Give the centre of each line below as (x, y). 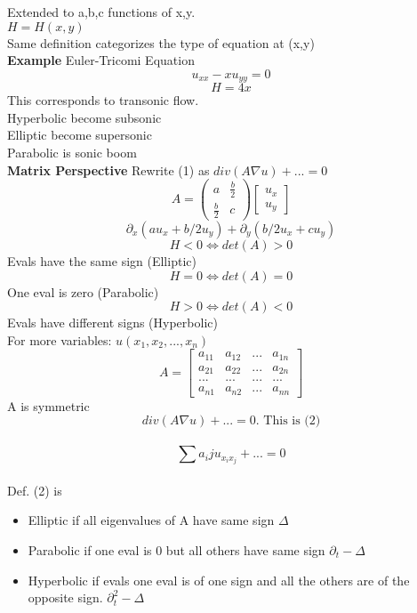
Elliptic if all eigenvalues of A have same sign (151, 520)
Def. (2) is (35, 490)
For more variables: (60, 339)
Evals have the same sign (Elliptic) (102, 261)
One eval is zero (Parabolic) (83, 291)
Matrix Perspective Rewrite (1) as (108, 169)
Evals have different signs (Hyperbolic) (112, 323)
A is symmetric (48, 405)
